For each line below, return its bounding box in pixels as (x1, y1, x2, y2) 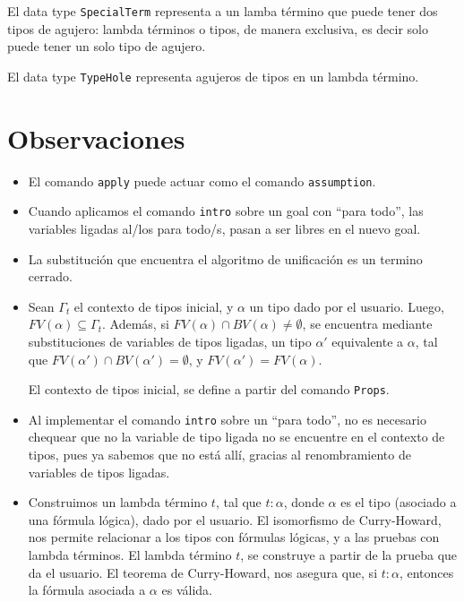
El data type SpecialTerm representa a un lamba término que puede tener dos (7, 2, 438, 20)
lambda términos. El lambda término (28, 545, 232, 563)
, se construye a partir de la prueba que (240, 545, 458, 563)
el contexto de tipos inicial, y (73, 297, 234, 315)
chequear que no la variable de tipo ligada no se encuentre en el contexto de (28, 427, 445, 446)
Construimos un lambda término (28, 493, 208, 512)
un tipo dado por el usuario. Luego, (249, 297, 444, 315)
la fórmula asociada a (28, 580, 146, 599)
